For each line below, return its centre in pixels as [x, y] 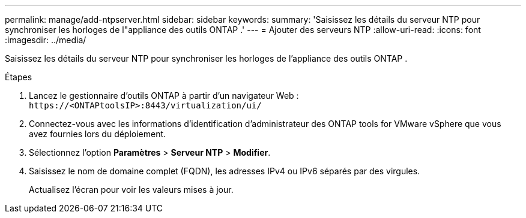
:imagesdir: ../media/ [46, 40]
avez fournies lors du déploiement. [98, 134]
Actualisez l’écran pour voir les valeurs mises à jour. [131, 190]
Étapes [19, 77]
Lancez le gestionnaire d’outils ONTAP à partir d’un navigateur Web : [164, 96]
